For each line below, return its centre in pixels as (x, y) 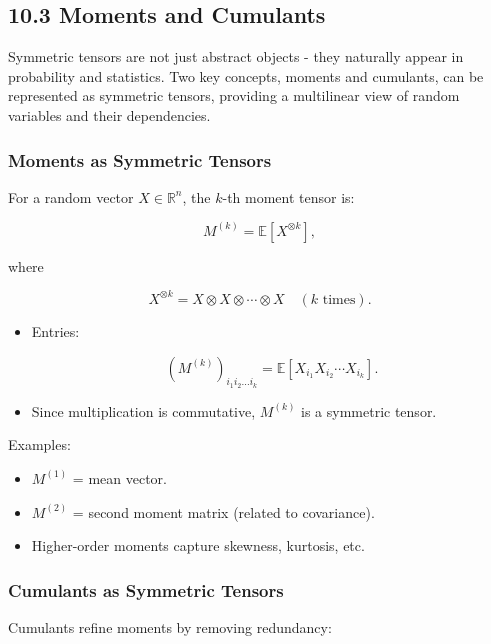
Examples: (39, 444)
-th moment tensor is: (288, 196)
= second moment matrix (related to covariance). (223, 511)
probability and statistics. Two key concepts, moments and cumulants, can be (246, 75)
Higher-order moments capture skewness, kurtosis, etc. (198, 545)
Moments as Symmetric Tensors (140, 159)
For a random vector (71, 196)
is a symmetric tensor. (369, 410)
